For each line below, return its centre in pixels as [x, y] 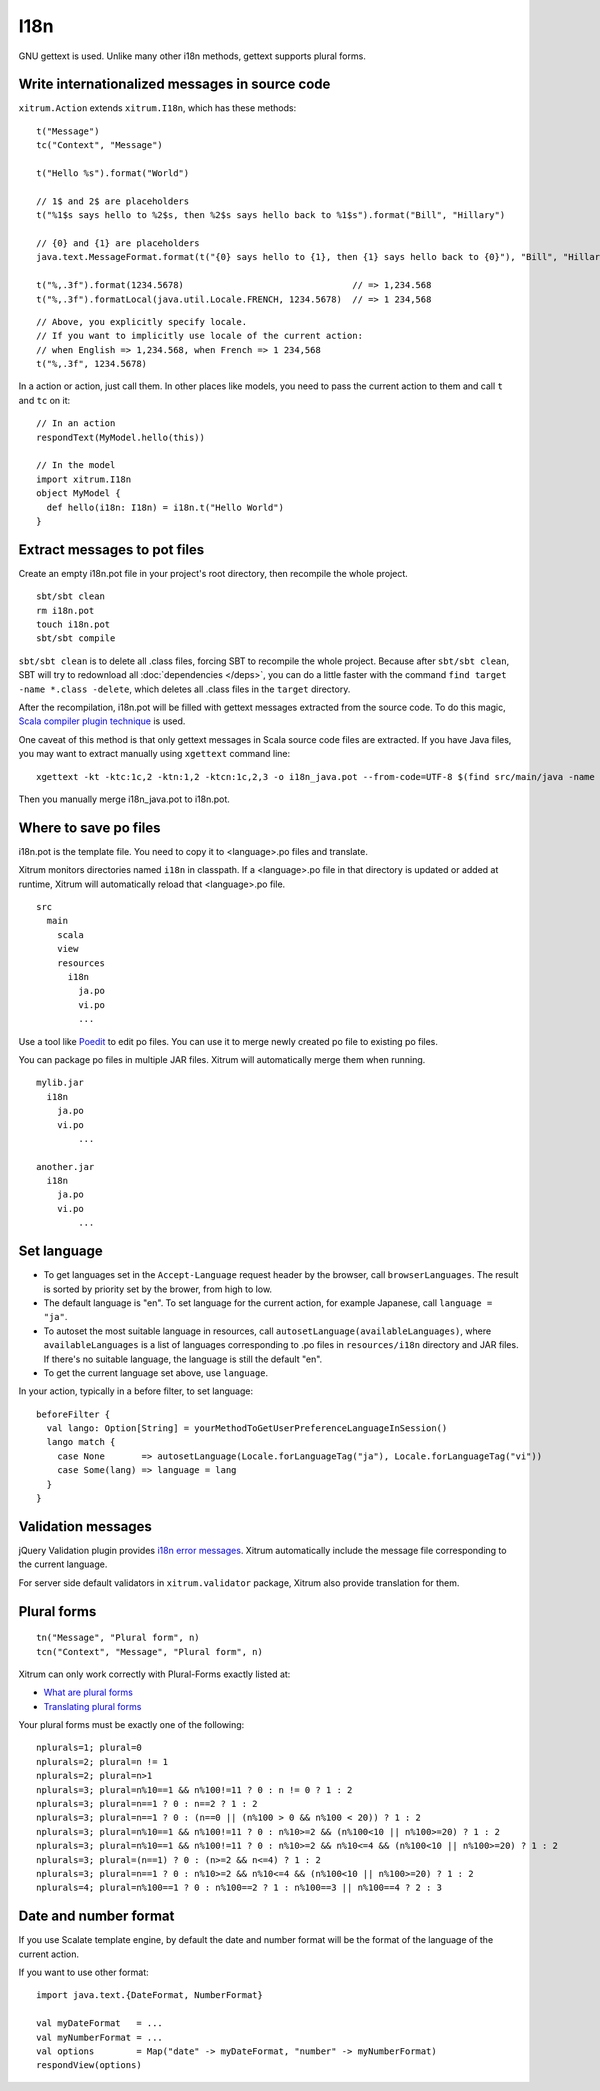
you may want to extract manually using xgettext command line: [154, 754]
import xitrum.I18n [84, 479]
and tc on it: [44, 400]
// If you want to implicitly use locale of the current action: [200, 336]
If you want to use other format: [83, 1972]
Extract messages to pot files [111, 549]
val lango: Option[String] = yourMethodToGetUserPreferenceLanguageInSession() [247, 1428]
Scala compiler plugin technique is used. [102, 721]
